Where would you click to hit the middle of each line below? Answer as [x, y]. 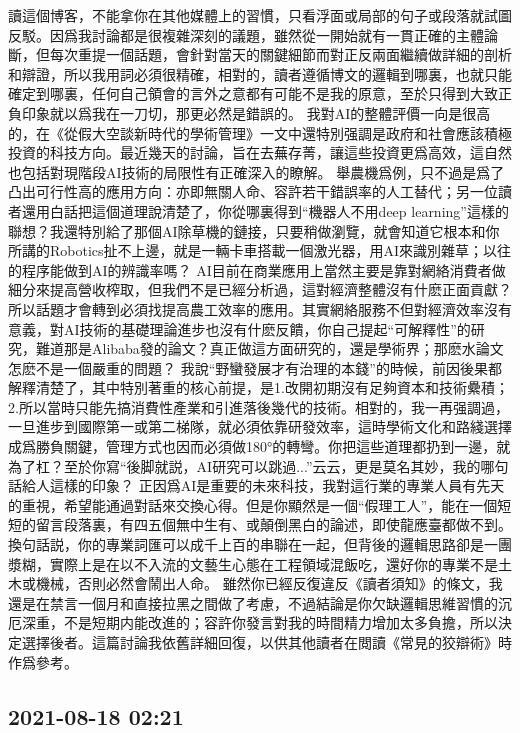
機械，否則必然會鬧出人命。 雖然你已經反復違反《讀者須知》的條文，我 [269, 583]
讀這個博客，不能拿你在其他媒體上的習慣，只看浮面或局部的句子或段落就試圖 [260, 15]
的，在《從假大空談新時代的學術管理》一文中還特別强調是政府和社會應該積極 [260, 132]
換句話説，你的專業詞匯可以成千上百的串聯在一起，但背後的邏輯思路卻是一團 [260, 544]
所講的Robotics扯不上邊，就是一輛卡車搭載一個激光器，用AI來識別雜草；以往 [260, 250]
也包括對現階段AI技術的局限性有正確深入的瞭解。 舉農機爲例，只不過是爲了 [256, 171]
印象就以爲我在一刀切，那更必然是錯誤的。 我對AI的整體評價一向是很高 [256, 112]
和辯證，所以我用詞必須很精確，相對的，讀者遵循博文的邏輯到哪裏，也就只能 [260, 73]
